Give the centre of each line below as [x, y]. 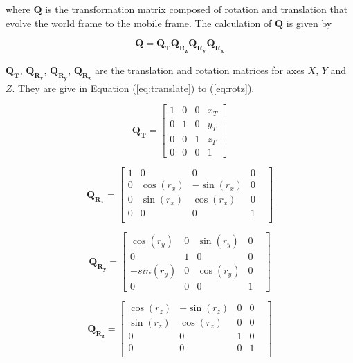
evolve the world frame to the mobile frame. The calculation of [139, 22]
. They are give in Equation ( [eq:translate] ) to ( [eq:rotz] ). [133, 87]
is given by [309, 22]
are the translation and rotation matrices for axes [199, 69]
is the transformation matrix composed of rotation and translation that [197, 9]
